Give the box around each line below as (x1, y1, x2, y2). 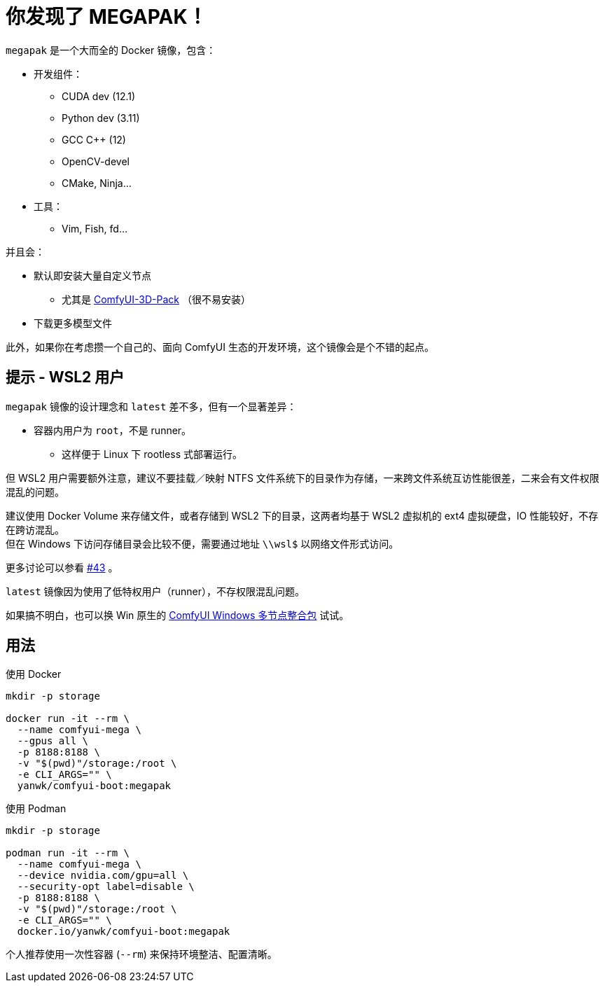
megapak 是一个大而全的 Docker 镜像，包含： (6, 43, 216, 56)
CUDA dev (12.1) (62, 90, 136, 102)
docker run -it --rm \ (6, 713, 130, 725)
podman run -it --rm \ (6, 847, 130, 859)
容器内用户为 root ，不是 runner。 (34, 424, 192, 436)
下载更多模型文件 (34, 316, 112, 329)
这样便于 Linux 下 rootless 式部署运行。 (62, 447, 242, 460)
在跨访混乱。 (6, 523, 64, 536)
